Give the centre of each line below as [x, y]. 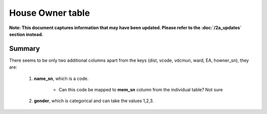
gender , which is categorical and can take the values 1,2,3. [94, 101]
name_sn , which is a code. [61, 78]
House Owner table [49, 13]
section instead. [26, 34]
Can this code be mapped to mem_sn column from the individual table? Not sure [141, 90]
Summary [24, 49]
